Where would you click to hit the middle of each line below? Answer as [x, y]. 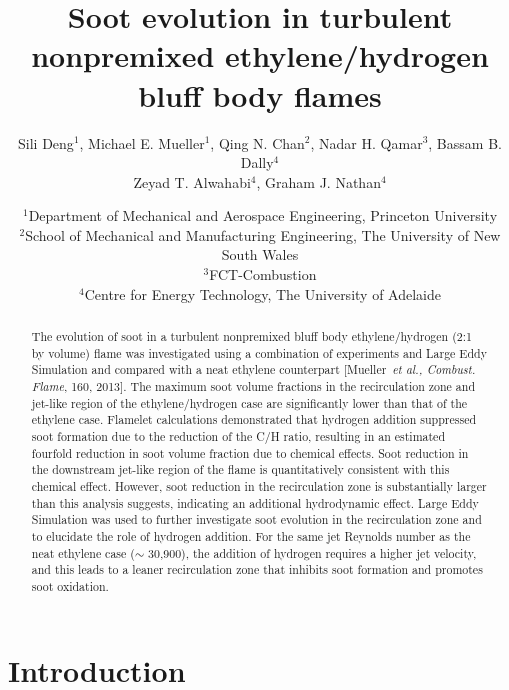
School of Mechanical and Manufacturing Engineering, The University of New [263, 234]
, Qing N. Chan [257, 142]
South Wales [260, 254]
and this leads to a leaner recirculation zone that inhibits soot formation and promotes [257, 569]
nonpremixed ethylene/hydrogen [260, 55]
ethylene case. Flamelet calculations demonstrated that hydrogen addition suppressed [254, 419]
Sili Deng [46, 142]
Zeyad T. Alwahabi [192, 181]
